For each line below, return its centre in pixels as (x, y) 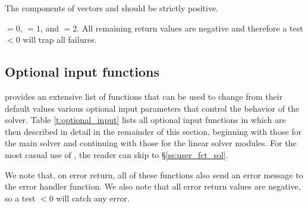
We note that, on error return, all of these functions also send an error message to (154, 174)
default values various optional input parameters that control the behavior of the (152, 108)
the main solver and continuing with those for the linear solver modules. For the (151, 143)
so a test (20, 198)
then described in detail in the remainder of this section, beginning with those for (153, 131)
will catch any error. (93, 198)
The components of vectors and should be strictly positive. (112, 8)
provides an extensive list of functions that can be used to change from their (144, 96)
